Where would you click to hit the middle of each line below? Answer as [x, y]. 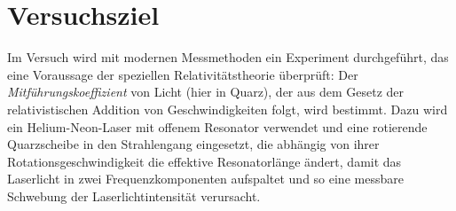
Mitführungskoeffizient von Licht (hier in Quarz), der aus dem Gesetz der [206, 92]
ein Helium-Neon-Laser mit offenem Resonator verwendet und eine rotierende [217, 126]
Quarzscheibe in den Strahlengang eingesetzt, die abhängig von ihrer [193, 144]
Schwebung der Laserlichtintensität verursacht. [134, 195]
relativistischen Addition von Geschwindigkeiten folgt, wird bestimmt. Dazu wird [228, 109]
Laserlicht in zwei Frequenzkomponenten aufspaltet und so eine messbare [205, 179]
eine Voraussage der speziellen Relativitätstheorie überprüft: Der [183, 74]
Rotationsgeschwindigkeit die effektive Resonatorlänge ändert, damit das [204, 161]
